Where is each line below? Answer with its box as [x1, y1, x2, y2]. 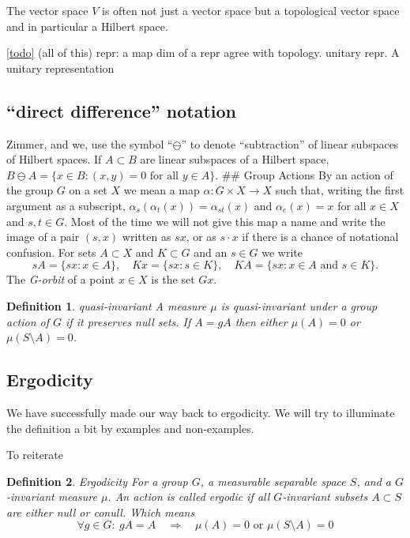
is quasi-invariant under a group [220, 297, 378, 314]
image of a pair [6, 228, 80, 245]
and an [194, 243, 228, 260]
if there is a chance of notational [242, 228, 399, 245]
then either [235, 313, 288, 329]
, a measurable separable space [200, 472, 346, 489]
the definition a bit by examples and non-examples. [6, 419, 254, 436]
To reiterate [6, 446, 64, 463]
